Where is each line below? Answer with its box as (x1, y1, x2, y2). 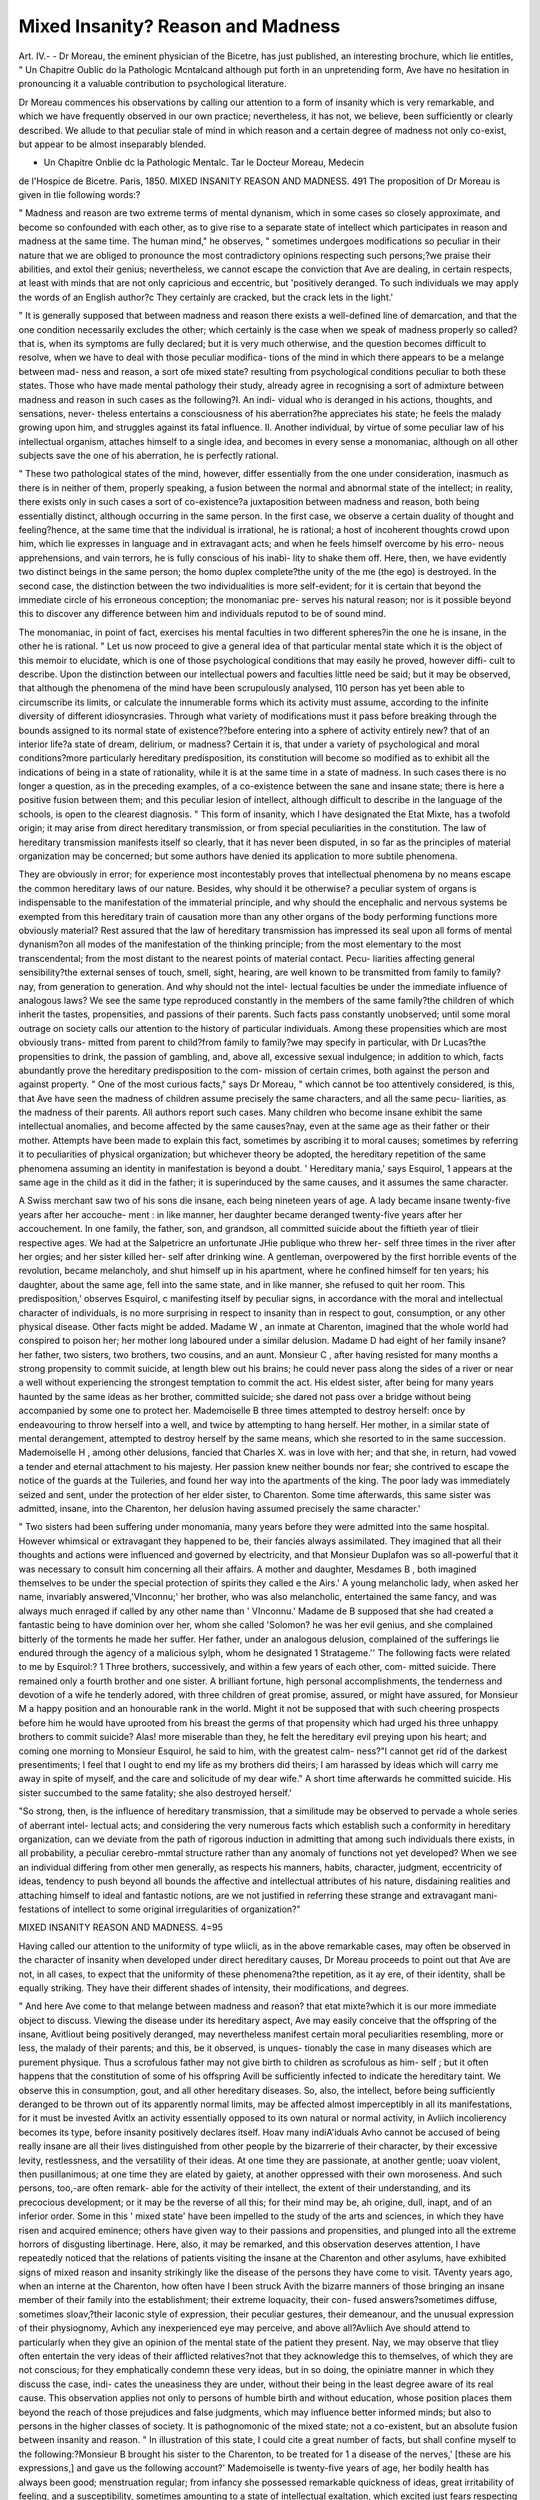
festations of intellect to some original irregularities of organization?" (18, 1903, 302, 1915)
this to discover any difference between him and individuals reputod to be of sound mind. (18, 608, 387, 620)
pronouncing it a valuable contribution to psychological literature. (18, 78, 287, 90)
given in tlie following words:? (18, 189, 141, 201)
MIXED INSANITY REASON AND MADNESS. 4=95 (18, 1921, 224, 1934)
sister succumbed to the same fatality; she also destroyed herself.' (18, 1786, 292, 1799)
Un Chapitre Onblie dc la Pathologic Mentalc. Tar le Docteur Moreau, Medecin (43, 156, 365, 169)
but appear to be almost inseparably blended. (18, 138, 207, 150)
